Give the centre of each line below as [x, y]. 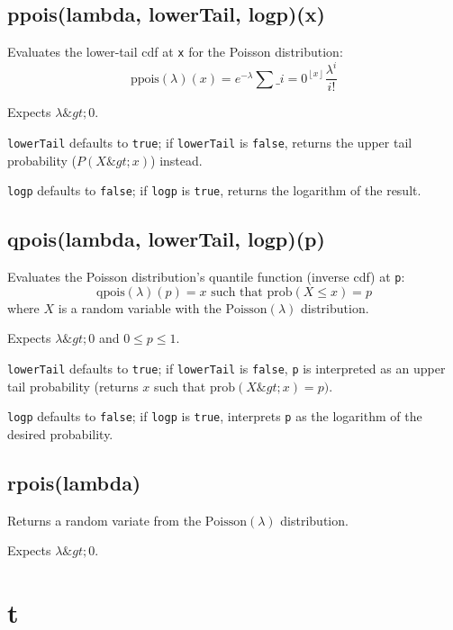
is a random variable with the [140, 307]
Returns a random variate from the [104, 520]
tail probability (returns [73, 386]
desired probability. [60, 433]
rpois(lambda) [74, 482]
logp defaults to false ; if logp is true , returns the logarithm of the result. [214, 190]
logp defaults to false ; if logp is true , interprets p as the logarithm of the [215, 416]
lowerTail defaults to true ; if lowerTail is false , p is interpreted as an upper [226, 368]
